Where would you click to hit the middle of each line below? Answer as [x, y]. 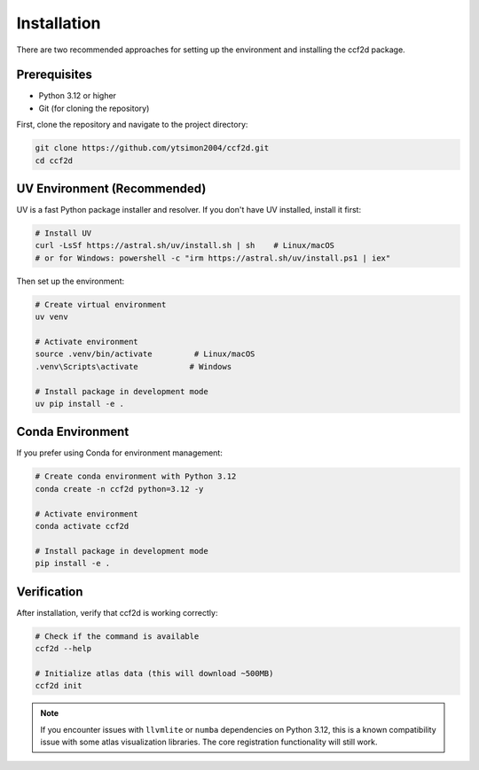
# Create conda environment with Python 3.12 [136, 477]
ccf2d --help [63, 649]
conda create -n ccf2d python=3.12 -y [119, 489]
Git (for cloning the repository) [94, 108]
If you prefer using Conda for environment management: [120, 453]
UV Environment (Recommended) [111, 189]
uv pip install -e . [79, 404]
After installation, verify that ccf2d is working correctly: [117, 612]
